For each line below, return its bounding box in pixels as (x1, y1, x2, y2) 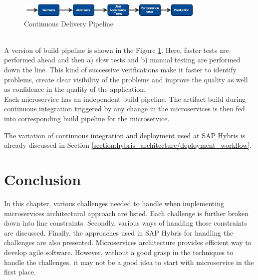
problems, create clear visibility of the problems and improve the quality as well (4, 74, 248, 84)
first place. (4, 267, 36, 277)
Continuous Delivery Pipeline (24, 18, 114, 28)
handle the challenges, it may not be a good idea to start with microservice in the (4, 257, 254, 267)
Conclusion (4, 169, 81, 189)
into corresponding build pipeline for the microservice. (4, 113, 170, 124)
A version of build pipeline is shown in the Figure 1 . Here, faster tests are (4, 44, 229, 55)
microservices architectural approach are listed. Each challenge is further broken (4, 208, 249, 218)
